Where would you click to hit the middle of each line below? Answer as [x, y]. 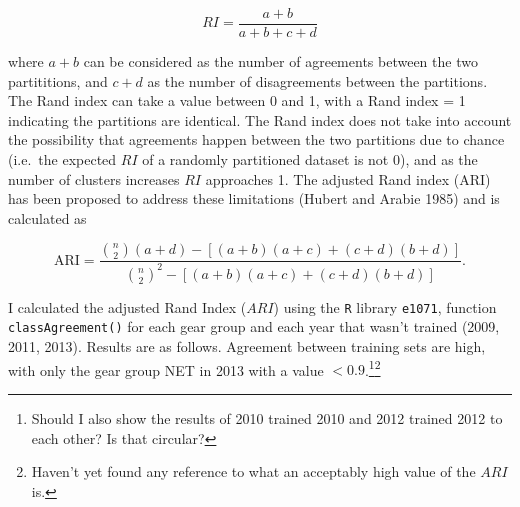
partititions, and [58, 80]
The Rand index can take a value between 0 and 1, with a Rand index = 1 [237, 100]
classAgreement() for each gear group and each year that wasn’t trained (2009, [254, 326]
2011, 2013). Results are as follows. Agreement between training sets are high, [247, 346]
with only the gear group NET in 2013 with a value [166, 369]
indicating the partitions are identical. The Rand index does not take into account [260, 119]
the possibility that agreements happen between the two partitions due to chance [256, 139]
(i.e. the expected [62, 159]
